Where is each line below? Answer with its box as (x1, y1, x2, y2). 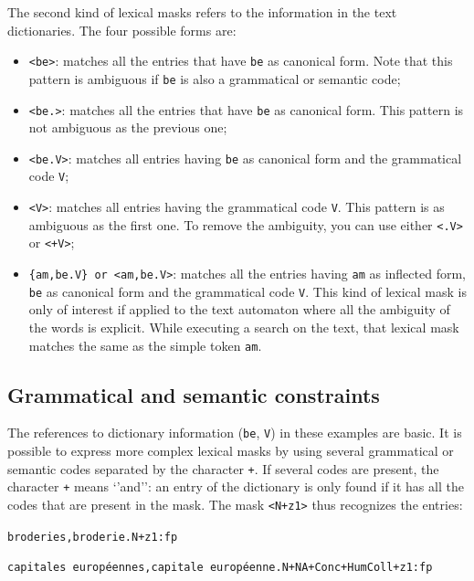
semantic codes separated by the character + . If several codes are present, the (7, 459, 439, 478)
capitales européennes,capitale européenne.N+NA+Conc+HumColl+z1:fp (7, 561, 433, 575)
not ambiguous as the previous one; (28, 118, 227, 137)
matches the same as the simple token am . (28, 335, 262, 354)
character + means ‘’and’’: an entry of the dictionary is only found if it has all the (7, 477, 464, 496)
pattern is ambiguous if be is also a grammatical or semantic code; (28, 69, 401, 88)
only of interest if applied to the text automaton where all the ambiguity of (28, 300, 450, 319)
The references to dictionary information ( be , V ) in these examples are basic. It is (7, 423, 462, 442)
